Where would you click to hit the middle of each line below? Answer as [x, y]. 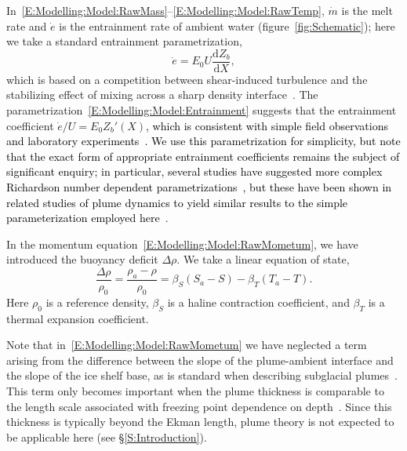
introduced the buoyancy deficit [82, 259]
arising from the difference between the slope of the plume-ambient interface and [200, 360]
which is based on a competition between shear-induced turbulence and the [187, 79]
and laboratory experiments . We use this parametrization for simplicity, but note [203, 141]
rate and [27, 25]
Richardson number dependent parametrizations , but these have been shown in [199, 187]
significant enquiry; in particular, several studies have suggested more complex [194, 171]
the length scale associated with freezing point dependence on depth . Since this [199, 406]
